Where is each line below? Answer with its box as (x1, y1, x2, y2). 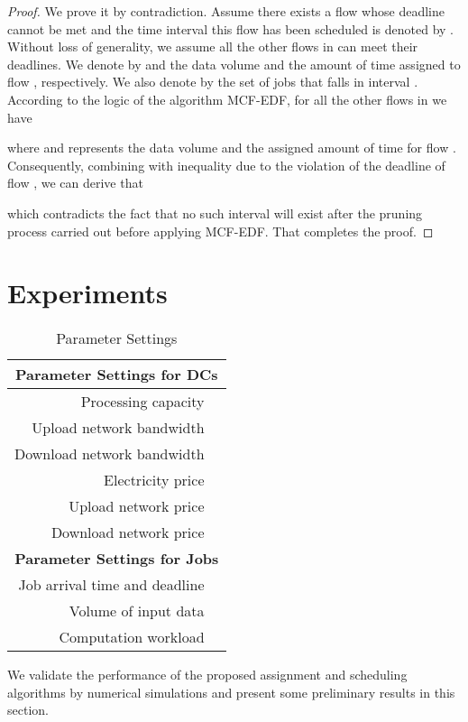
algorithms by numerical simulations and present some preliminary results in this (7, 682, 455, 701)
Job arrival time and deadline (18, 574, 205, 596)
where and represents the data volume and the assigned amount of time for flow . (7, 138, 456, 157)
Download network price (50, 522, 205, 543)
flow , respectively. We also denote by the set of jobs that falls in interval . (7, 72, 418, 91)
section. (7, 700, 49, 719)
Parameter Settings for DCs (14, 364, 218, 385)
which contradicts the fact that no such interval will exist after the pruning (7, 203, 423, 222)
